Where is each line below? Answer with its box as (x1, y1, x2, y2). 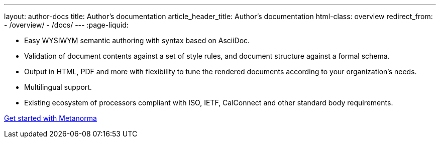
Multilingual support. (24, 83, 92, 91)
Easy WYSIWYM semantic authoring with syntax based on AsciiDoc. (24, 36, 250, 45)
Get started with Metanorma (4, 114, 97, 122)
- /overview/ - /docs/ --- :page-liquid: (4, 21, 129, 29)
